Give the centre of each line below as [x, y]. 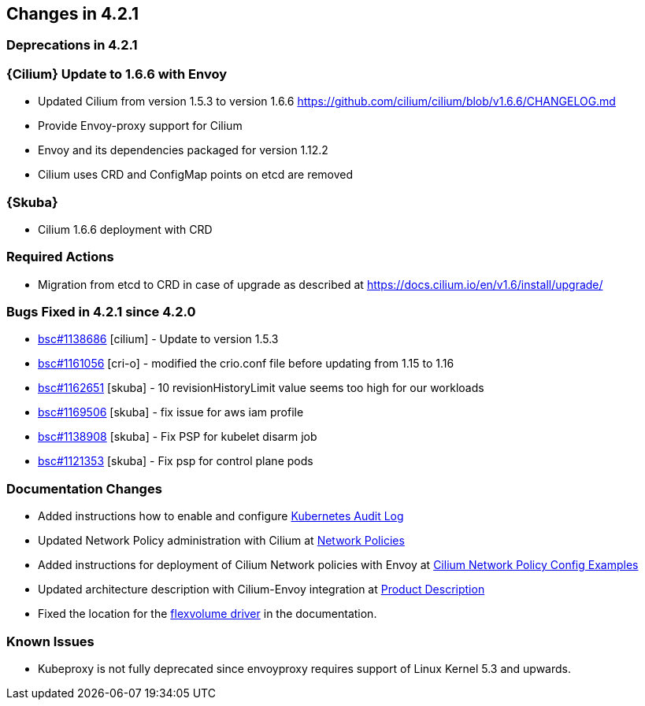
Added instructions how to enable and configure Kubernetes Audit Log [221, 516]
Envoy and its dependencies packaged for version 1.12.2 [183, 150]
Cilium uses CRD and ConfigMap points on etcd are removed [196, 175]
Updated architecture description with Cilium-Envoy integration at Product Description [261, 590]
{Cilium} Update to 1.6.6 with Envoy [117, 74]
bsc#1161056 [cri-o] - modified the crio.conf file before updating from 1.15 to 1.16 [246, 364]
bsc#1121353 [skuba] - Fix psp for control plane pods [176, 461]
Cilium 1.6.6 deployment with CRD [125, 229]
